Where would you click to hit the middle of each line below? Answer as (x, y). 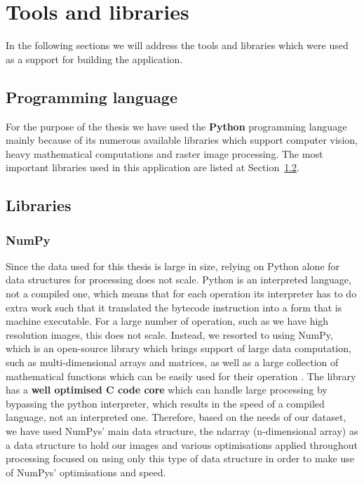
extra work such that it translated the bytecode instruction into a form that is (174, 307)
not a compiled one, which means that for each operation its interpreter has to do (181, 294)
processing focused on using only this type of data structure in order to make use (180, 458)
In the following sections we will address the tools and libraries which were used (177, 45)
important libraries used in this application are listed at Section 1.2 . (153, 167)
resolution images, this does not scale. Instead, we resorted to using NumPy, (169, 334)
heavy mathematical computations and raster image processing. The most (164, 153)
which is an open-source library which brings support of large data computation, (178, 348)
